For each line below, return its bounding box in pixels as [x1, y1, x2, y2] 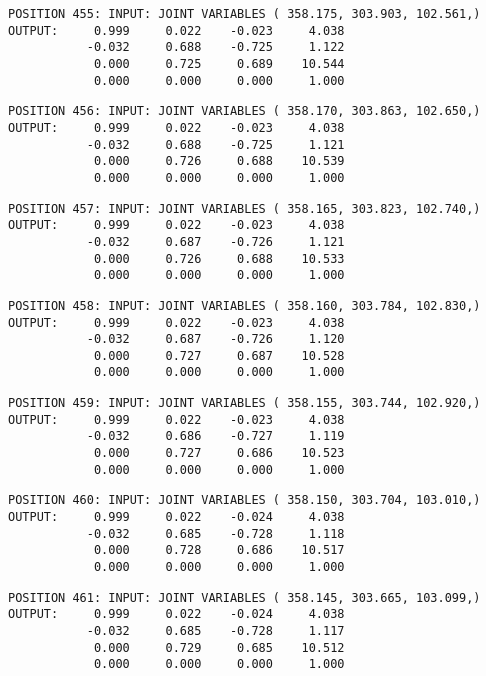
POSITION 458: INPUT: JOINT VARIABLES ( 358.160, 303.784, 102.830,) [8, 298, 481, 313]
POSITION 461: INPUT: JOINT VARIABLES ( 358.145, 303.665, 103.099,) [8, 590, 481, 605]
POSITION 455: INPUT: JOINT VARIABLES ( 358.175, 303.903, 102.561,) [8, 7, 481, 21]
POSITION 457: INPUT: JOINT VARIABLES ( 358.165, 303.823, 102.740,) [8, 201, 481, 216]
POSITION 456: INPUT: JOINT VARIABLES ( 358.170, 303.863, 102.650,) [8, 104, 481, 119]
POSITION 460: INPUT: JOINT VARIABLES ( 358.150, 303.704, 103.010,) [8, 493, 481, 508]
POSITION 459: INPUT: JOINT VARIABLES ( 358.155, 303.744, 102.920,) [8, 396, 481, 411]
